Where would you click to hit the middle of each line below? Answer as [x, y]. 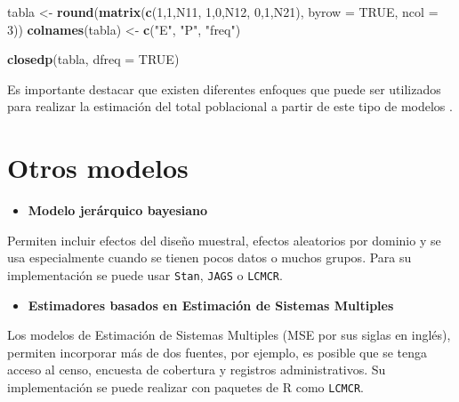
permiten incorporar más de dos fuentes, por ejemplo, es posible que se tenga [217, 352]
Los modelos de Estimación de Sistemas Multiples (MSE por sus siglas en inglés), [229, 335]
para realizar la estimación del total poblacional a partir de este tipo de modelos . [230, 106]
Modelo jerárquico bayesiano [118, 210]
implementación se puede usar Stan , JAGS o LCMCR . [145, 274]
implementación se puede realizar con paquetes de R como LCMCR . [185, 386]
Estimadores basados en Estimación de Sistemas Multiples [211, 305]
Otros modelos [98, 168]
